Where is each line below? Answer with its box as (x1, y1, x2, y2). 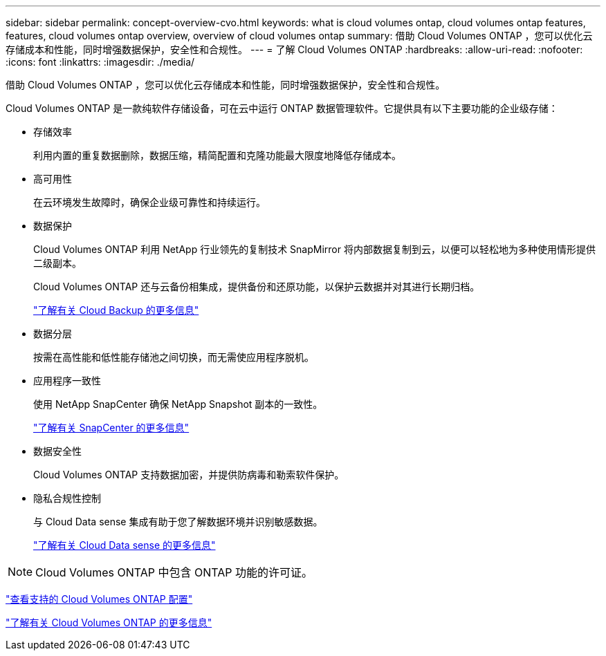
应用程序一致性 (33, 375, 101, 386)
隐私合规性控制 (33, 492, 101, 504)
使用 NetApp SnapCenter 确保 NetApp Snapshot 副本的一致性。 (33, 398, 323, 410)
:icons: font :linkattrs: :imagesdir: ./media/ (6, 56, 195, 68)
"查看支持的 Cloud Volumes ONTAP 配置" (6, 593, 193, 605)
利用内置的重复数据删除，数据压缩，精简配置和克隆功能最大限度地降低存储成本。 (33, 149, 401, 161)
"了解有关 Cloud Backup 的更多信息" (33, 304, 199, 316)
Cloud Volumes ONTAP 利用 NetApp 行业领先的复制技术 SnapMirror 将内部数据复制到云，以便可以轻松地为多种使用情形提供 (33, 243, 596, 255)
